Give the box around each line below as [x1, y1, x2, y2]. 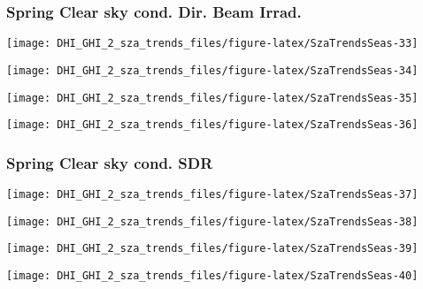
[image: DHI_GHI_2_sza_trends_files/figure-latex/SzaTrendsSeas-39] [6, 242, 419, 255]
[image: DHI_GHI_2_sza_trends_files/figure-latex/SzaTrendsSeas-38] [6, 215, 419, 228]
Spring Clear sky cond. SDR [6, 151, 213, 173]
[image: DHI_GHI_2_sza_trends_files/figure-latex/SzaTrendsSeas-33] [6, 37, 419, 50]
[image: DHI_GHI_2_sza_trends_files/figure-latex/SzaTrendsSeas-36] [6, 118, 419, 132]
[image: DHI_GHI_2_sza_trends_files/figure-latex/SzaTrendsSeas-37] [6, 188, 419, 202]
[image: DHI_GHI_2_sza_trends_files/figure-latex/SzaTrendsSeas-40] [6, 270, 419, 283]
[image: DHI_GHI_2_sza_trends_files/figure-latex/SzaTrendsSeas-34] [6, 64, 419, 77]
